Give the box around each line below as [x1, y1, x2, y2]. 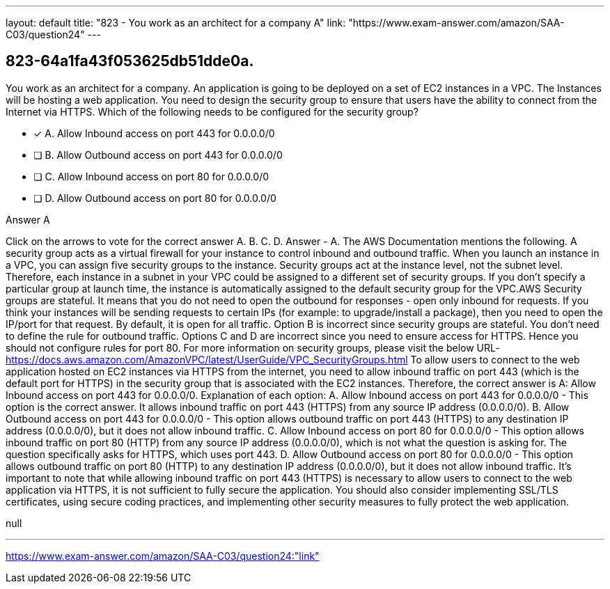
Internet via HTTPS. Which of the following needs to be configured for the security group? [6, 105, 419, 118]
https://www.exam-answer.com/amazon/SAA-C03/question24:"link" [6, 549, 320, 562]
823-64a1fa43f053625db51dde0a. [6, 52, 254, 70]
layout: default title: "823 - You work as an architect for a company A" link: [6, 17, 346, 29]
